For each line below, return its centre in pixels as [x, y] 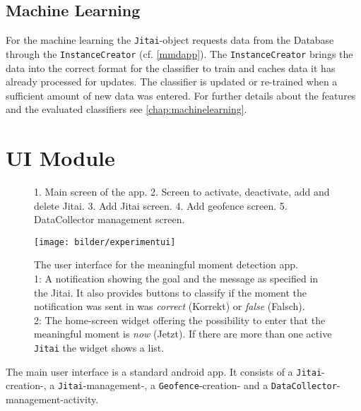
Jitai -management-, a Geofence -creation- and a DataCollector [197, 385]
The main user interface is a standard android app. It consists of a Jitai [164, 371]
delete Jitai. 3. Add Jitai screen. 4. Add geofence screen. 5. [161, 205]
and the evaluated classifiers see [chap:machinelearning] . [126, 109]
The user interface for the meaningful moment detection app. [166, 264]
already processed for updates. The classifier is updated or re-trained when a [172, 82]
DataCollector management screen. [110, 219]
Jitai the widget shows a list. [99, 348]
